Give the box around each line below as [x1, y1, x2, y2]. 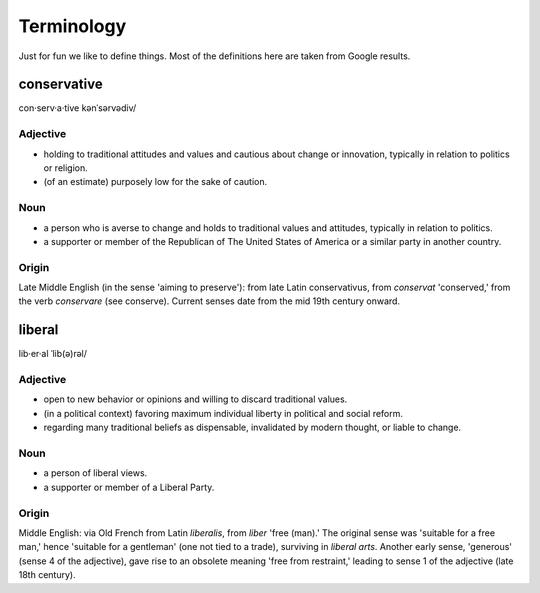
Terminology [18, 15, 127, 37]
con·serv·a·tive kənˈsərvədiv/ [18, 102, 137, 114]
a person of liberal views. [43, 467, 148, 479]
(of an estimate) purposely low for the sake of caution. [43, 176, 268, 188]
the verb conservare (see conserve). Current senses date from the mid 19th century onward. [18, 295, 400, 307]
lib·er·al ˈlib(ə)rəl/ [18, 348, 88, 360]
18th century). [18, 569, 76, 581]
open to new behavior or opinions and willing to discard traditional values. [43, 393, 348, 405]
